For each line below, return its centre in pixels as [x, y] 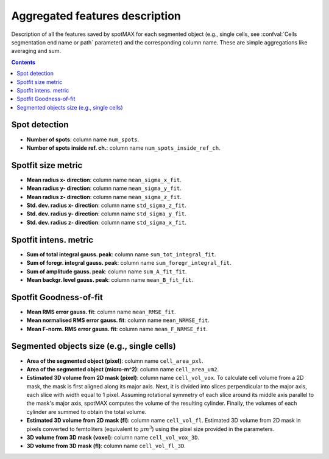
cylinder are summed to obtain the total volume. [87, 412]
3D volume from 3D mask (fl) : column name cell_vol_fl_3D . [106, 446]
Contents [23, 62]
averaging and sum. [36, 51]
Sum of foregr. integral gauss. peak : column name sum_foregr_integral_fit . [129, 263]
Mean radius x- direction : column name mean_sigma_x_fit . [104, 180]
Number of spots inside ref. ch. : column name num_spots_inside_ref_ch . [123, 148]
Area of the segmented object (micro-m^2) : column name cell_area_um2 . [123, 369]
